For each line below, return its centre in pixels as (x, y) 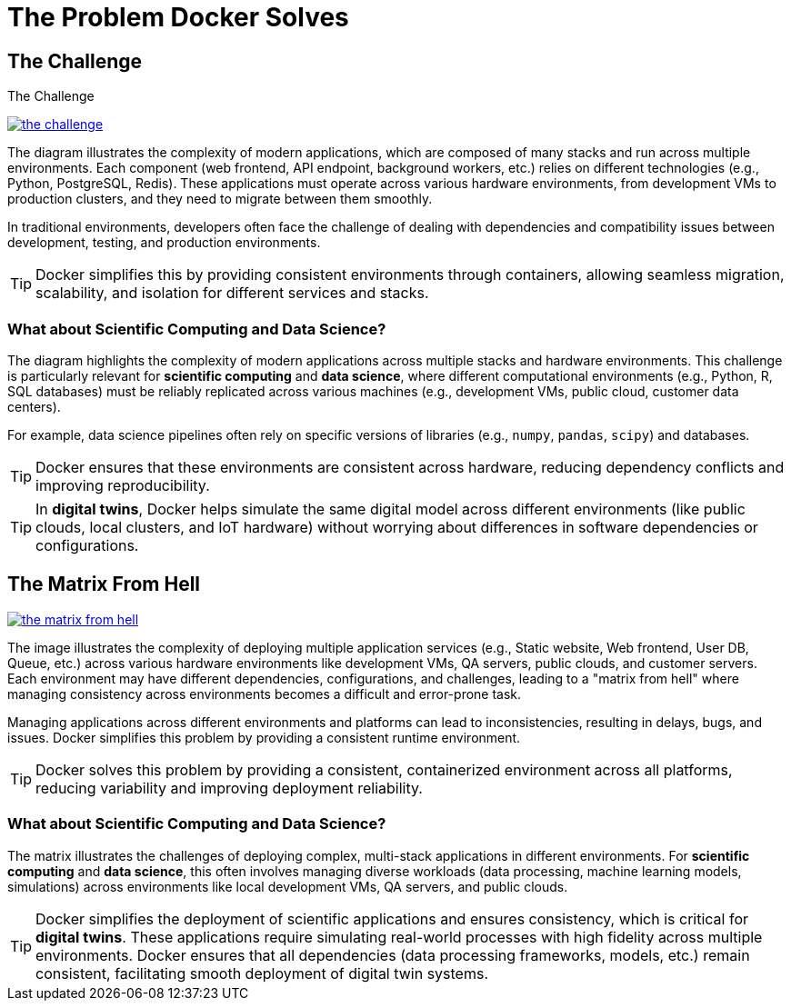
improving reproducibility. (123, 485)
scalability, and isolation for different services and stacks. (232, 293)
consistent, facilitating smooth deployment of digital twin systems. (262, 973)
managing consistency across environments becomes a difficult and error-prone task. (265, 694)
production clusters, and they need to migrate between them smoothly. (220, 199)
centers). (34, 406)
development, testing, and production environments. (164, 243)
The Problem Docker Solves (178, 17)
